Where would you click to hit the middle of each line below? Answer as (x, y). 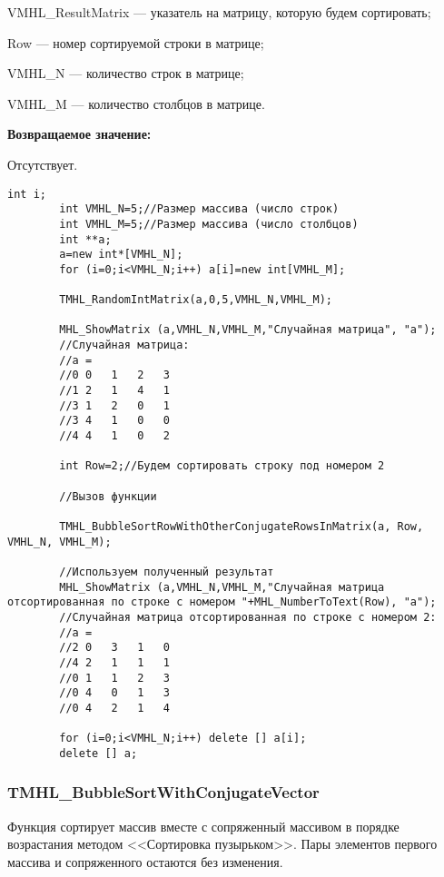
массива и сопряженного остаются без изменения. (145, 861)
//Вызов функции (108, 496)
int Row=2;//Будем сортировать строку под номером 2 (222, 466)
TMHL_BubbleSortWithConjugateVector (163, 792)
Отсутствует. (43, 164)
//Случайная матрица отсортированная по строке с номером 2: (248, 617)
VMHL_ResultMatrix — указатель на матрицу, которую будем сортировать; (219, 12)
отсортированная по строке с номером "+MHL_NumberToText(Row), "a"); (222, 602)
